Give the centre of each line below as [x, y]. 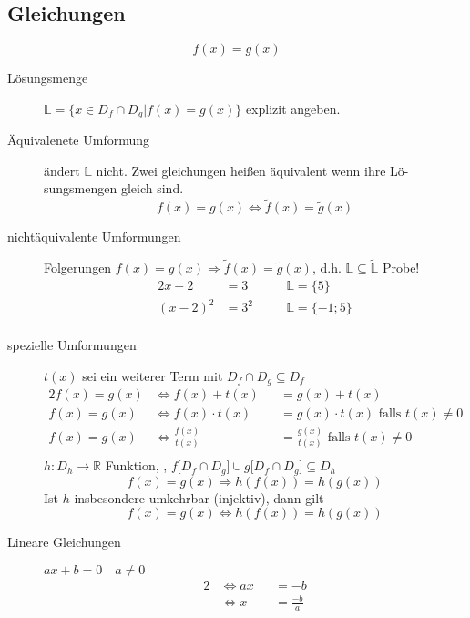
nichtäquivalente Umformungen [94, 237]
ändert [62, 170]
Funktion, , [136, 465]
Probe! [401, 268]
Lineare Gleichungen [64, 542]
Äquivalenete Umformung [78, 140]
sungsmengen [81, 188]
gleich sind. [152, 188]
